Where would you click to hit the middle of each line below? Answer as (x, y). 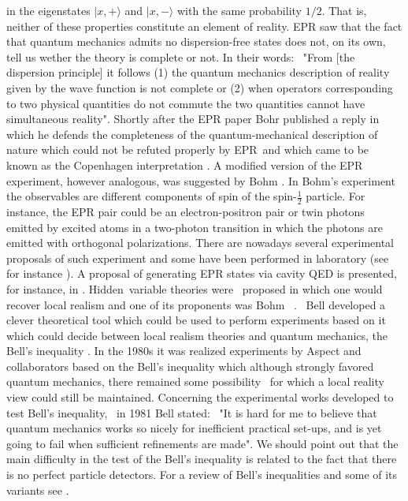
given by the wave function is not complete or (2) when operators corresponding (200, 87)
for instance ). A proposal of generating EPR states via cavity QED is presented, (202, 273)
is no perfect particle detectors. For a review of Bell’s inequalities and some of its (202, 475)
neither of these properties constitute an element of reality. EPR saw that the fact (204, 26)
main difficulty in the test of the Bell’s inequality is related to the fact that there (202, 459)
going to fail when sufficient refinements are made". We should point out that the (202, 443)
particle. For (336, 196)
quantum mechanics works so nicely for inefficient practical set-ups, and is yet (194, 428)
